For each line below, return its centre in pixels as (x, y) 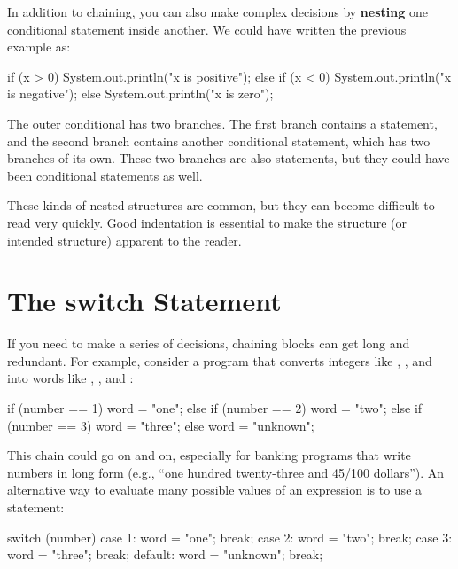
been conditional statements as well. (105, 175)
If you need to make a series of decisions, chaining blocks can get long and (209, 343)
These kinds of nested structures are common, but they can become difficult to (221, 205)
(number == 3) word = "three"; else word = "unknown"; (161, 425)
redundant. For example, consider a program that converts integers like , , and (220, 360)
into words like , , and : (70, 378)
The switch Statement (144, 301)
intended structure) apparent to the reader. (124, 240)
